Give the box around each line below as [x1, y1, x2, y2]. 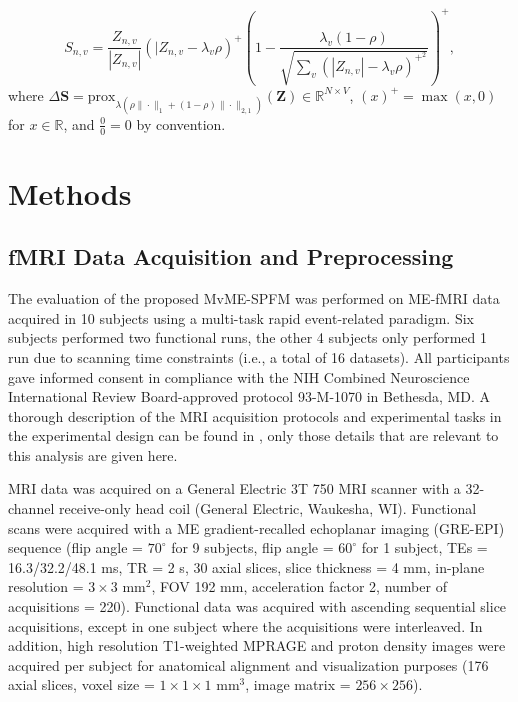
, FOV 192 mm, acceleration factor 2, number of [151, 576, 447, 597]
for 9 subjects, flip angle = [171, 537, 334, 558]
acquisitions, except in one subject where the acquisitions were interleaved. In [8, 615, 483, 636]
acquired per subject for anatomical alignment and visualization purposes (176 [8, 654, 489, 675]
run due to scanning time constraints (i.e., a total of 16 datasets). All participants [8, 346, 510, 367]
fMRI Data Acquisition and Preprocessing [8, 241, 454, 272]
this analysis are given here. [8, 444, 178, 465]
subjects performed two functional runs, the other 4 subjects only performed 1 [8, 327, 487, 348]
